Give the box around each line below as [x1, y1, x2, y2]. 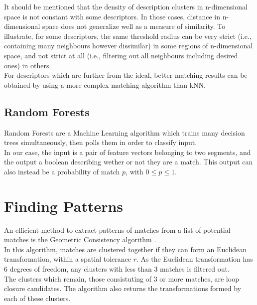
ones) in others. [4, 60, 51, 70]
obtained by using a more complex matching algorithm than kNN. [4, 79, 206, 90]
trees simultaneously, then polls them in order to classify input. [4, 137, 197, 148]
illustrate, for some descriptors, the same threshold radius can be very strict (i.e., [4, 30, 252, 41]
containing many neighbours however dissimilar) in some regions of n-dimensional [4, 40, 253, 51]
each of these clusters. [4, 293, 71, 303]
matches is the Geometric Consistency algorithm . [4, 234, 156, 245]
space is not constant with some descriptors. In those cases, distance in [4, 11, 220, 21]
